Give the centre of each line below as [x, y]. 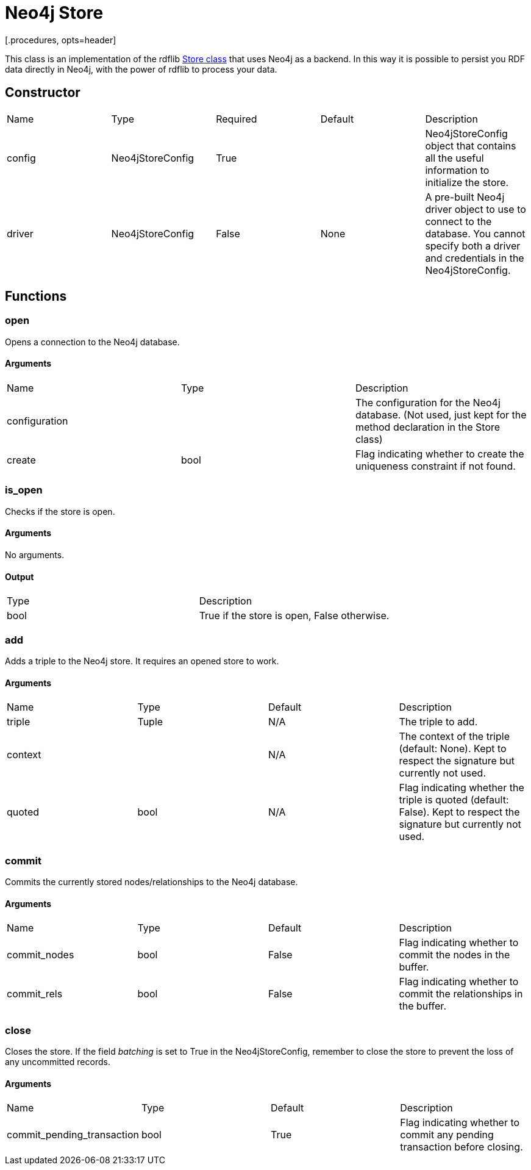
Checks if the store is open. [60, 511]
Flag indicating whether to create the [440, 454]
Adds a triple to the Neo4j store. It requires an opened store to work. [142, 661]
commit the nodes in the [454, 955]
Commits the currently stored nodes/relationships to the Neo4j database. [151, 881]
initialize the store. [467, 182]
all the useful [454, 158]
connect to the [458, 221]
